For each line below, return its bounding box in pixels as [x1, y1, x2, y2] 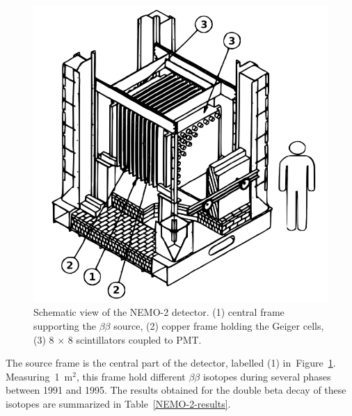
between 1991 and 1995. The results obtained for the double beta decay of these [6, 383, 346, 397]
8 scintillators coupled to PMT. [67, 332, 202, 346]
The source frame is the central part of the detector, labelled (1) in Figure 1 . [6, 355, 336, 370]
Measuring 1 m [6, 369, 73, 383]
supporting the [33, 318, 96, 333]
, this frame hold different [76, 369, 186, 383]
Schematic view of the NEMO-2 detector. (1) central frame [33, 305, 285, 319]
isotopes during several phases [202, 369, 331, 383]
